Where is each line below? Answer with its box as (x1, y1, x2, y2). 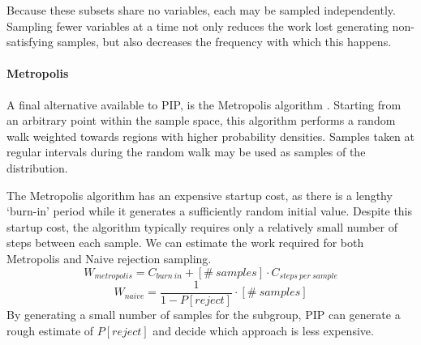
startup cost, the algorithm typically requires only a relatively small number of (6, 218, 398, 235)
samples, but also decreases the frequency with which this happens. (57, 33, 392, 50)
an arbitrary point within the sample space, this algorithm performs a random (6, 112, 396, 129)
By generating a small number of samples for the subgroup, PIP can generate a (6, 306, 401, 323)
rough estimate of (6, 322, 94, 339)
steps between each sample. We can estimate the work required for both (6, 234, 364, 251)
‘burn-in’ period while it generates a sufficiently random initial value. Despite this (6, 202, 413, 219)
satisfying (6, 33, 54, 50)
